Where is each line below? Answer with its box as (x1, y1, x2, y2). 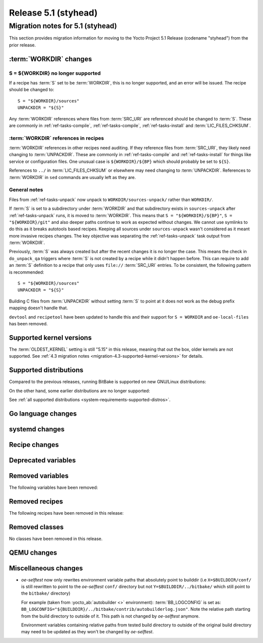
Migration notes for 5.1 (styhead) (9, 21, 117, 30)
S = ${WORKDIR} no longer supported (9, 70, 101, 77)
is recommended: (9, 269, 44, 275)
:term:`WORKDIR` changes (9, 55, 92, 63)
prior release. (9, 42, 36, 48)
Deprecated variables (9, 456, 76, 464)
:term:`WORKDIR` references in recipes (9, 135, 104, 141)
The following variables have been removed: (9, 484, 98, 490)
